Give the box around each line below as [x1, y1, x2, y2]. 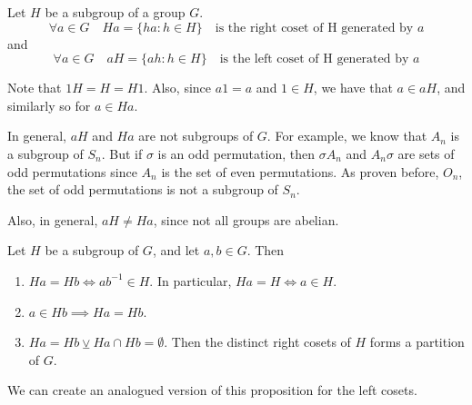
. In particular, [149, 271, 232, 290]
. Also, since [144, 78, 212, 97]
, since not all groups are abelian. [153, 210, 339, 229]
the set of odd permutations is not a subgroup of [7, 180, 278, 199]
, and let [152, 241, 200, 260]
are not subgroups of [138, 126, 254, 145]
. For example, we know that [266, 126, 427, 145]
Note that [7, 78, 62, 97]
